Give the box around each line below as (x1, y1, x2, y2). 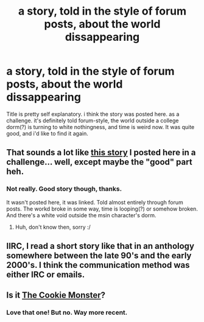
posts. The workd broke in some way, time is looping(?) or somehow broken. (6, 205, 198, 212)
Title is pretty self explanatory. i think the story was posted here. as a (6, 110, 180, 117)
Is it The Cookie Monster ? (6, 290, 105, 301)
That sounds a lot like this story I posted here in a (6, 147, 196, 158)
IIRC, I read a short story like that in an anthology (6, 241, 195, 251)
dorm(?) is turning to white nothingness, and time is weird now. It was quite (6, 123, 195, 130)
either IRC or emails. (6, 270, 85, 280)
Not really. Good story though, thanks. (6, 184, 122, 193)
